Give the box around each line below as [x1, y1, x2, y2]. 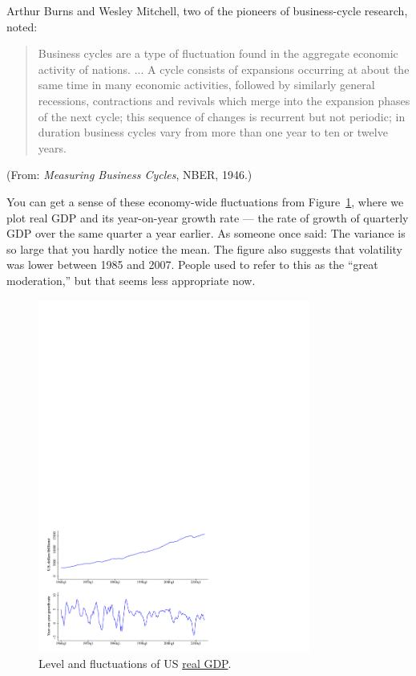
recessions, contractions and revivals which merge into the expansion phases [38, 92, 410, 108]
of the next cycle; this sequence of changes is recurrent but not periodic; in [38, 108, 406, 124]
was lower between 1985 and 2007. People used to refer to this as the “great [6, 256, 378, 273]
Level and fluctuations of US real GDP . [38, 655, 232, 672]
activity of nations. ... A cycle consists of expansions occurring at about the [38, 60, 410, 77]
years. [38, 139, 67, 156]
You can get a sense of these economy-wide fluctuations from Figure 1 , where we [6, 193, 404, 210]
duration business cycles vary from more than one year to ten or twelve [38, 124, 388, 140]
